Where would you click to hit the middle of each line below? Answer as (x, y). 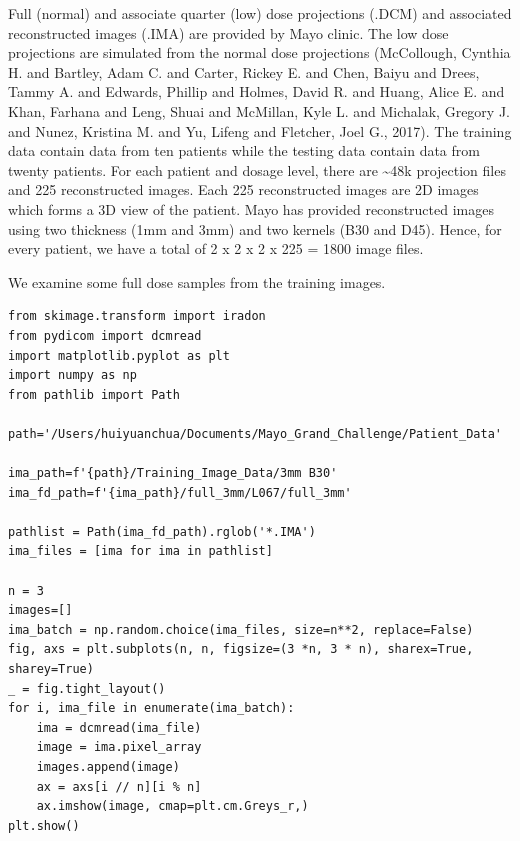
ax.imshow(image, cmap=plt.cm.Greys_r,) (172, 806)
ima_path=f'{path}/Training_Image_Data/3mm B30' (173, 473)
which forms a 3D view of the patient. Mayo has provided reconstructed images (251, 208)
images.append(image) (108, 766)
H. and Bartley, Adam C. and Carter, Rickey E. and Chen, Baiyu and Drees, (244, 71)
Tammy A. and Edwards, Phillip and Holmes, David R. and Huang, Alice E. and (256, 91)
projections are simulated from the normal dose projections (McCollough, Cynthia (259, 52)
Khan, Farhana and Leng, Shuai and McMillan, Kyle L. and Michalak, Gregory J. (259, 110)
